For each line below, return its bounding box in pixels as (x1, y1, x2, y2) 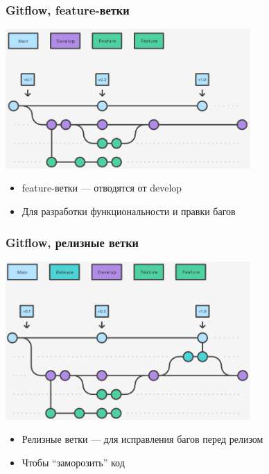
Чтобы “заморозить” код (21, 455, 125, 469)
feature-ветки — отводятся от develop (21, 180, 182, 195)
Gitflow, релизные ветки (6, 233, 139, 251)
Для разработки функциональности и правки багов (21, 204, 236, 219)
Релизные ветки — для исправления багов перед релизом (21, 432, 263, 446)
